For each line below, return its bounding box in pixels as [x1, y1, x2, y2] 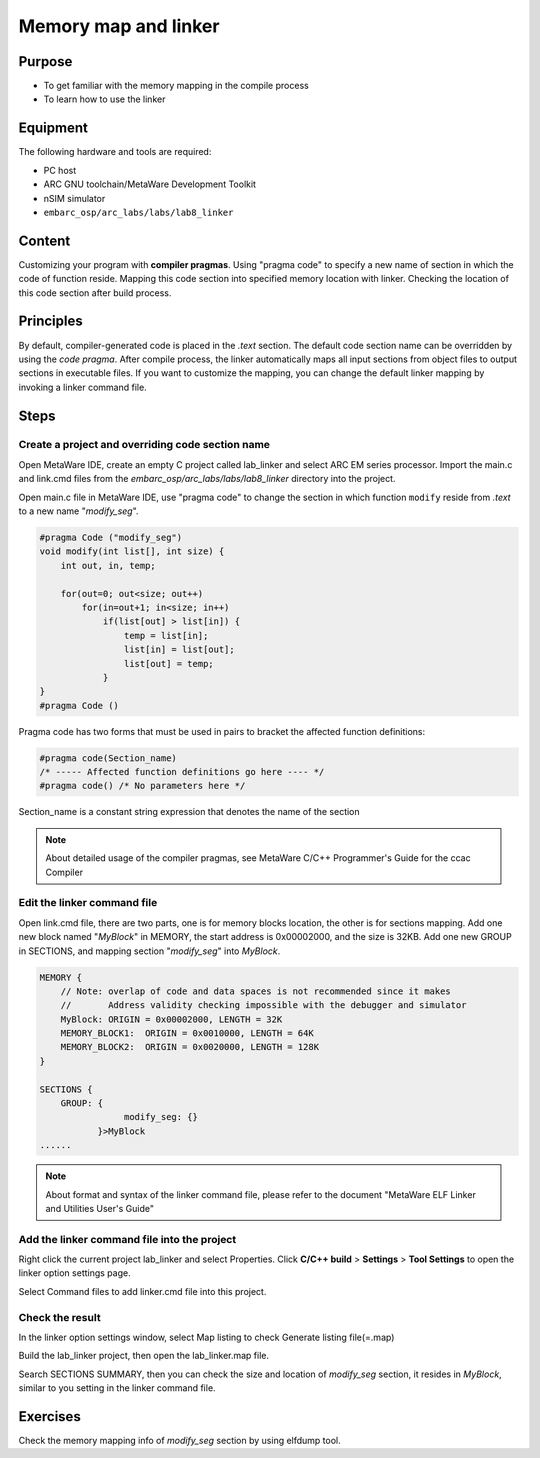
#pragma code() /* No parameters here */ [39, 780, 246, 792]
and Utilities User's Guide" [45, 1202, 155, 1214]
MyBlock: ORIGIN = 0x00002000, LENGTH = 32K [60, 1013, 283, 1025]
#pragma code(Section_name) [39, 752, 177, 764]
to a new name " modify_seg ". [18, 505, 139, 517]
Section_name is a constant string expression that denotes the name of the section [18, 806, 360, 818]
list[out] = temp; [123, 658, 214, 669]
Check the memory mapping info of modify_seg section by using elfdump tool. [18, 1435, 342, 1447]
